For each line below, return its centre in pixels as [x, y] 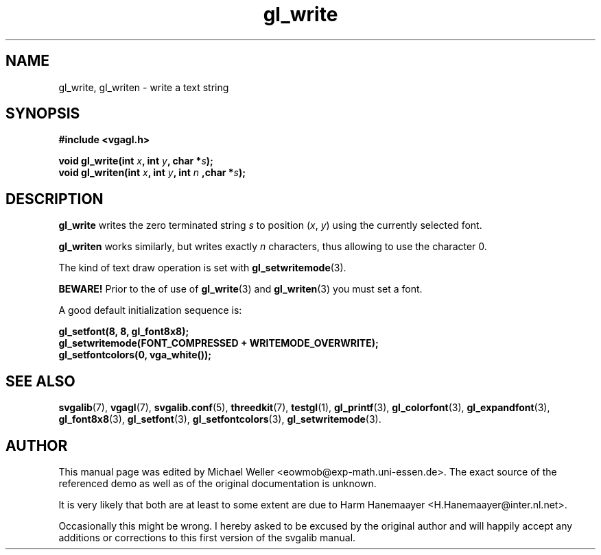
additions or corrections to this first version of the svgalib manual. [207, 537]
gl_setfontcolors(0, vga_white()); [135, 355]
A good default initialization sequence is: [150, 310]
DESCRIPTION [55, 199]
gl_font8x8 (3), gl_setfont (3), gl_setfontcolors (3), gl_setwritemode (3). [220, 419]
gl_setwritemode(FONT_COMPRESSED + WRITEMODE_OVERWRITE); [219, 343]
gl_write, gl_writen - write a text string [144, 87]
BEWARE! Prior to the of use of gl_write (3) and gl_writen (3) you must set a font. [240, 289]
